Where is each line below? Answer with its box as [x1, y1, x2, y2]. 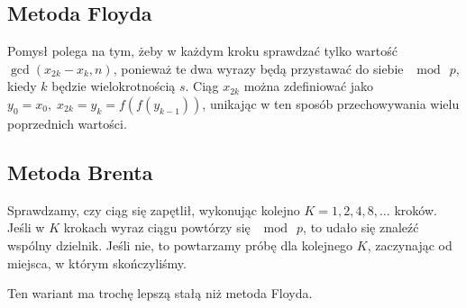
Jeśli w [7, 218, 45, 237]
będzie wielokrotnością [51, 77, 176, 95]
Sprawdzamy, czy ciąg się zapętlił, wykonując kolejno [7, 200, 300, 219]
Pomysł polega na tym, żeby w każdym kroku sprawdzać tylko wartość [7, 41, 397, 60]
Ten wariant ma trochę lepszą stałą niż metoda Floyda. [7, 284, 313, 303]
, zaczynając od [367, 235, 452, 254]
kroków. [394, 200, 437, 219]
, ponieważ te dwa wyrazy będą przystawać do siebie [113, 59, 404, 77]
